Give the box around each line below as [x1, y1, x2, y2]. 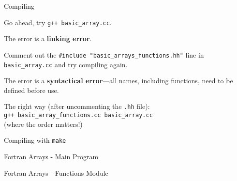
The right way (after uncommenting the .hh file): [4, 101, 150, 111]
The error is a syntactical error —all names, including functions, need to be [4, 75, 233, 86]
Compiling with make [4, 135, 66, 145]
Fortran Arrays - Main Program [4, 151, 99, 161]
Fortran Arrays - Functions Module [4, 167, 108, 178]
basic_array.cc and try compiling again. [4, 59, 128, 69]
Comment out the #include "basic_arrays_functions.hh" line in [4, 49, 204, 60]
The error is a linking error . [4, 33, 92, 44]
